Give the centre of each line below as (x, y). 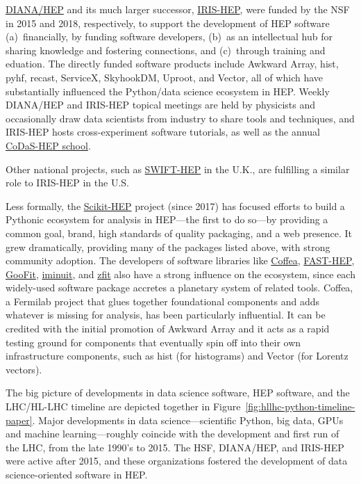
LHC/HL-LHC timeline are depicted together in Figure (123, 406)
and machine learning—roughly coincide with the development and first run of (173, 434)
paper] (19, 420)
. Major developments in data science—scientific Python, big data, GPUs (188, 420)
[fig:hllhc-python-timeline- (300, 406)
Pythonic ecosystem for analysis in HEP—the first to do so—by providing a (167, 219)
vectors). (24, 369)
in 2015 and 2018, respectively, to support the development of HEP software (168, 23)
